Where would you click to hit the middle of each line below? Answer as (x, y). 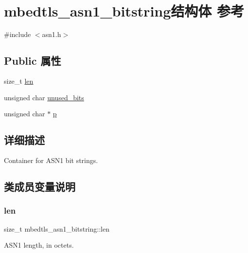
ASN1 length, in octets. (39, 245)
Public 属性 (33, 61)
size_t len (19, 81)
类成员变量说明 (40, 186)
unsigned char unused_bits (44, 97)
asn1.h (52, 34)
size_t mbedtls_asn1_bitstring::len (57, 228)
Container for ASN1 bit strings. (51, 160)
